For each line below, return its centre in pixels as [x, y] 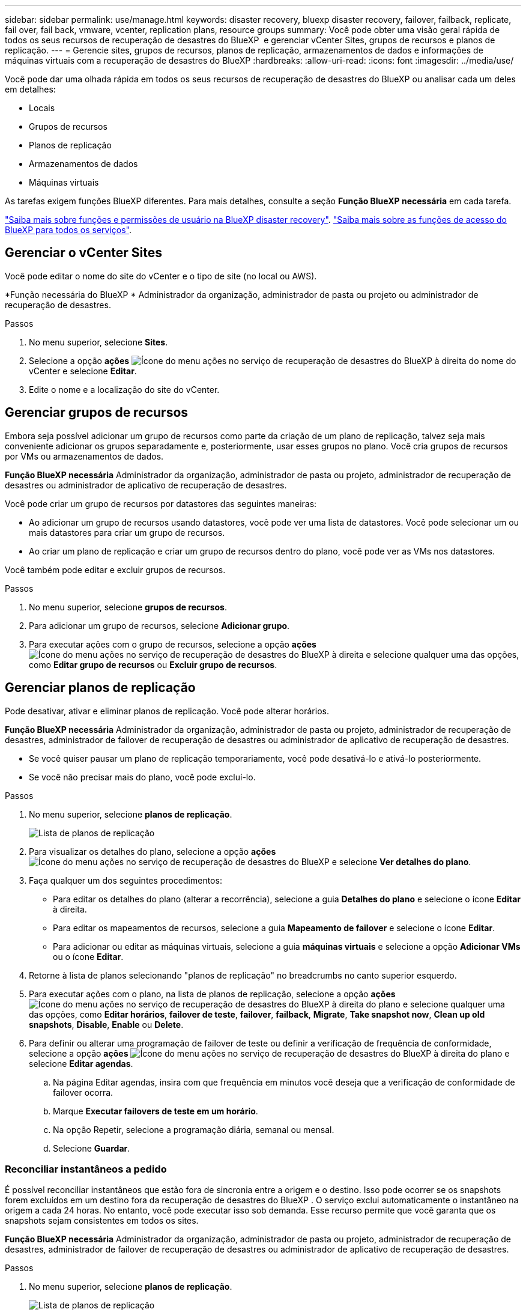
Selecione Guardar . [92, 1148]
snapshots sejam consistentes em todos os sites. [102, 1221]
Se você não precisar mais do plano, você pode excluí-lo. [142, 777]
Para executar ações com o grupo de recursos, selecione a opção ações [173, 644]
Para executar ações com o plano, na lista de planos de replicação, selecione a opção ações [212, 994]
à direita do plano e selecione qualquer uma [418, 1004]
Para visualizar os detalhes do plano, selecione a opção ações [153, 851]
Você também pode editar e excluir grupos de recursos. [115, 569]
